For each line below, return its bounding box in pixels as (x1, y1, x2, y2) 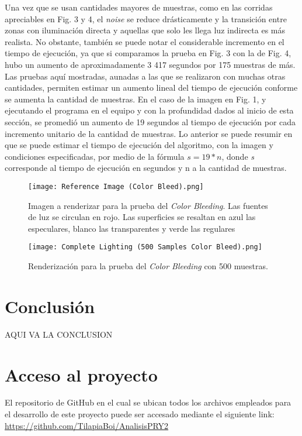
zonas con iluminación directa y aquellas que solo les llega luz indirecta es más (5, 24, 285, 36)
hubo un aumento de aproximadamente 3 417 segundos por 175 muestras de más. (5, 58, 296, 70)
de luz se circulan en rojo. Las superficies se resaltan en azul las (28, 211, 256, 223)
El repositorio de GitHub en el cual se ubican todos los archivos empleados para (5, 396, 291, 408)
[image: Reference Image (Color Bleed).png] (28, 182, 204, 191)
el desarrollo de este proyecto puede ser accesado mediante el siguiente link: (5, 408, 275, 420)
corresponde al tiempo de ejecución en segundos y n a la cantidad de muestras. (5, 162, 287, 174)
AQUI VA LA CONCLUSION (5, 328, 113, 340)
